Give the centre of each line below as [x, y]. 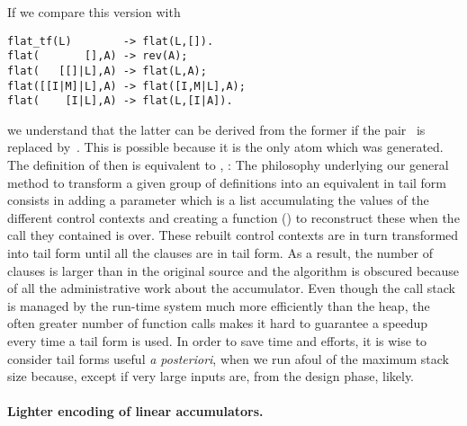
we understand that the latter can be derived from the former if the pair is [216, 129]
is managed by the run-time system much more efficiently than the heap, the [219, 305]
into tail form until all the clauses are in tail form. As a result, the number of [220, 253]
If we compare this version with [94, 12]
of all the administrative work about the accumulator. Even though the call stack [231, 288]
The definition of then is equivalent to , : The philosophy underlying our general [228, 165]
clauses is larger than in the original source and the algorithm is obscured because [233, 270]
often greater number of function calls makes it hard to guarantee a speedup [218, 323]
